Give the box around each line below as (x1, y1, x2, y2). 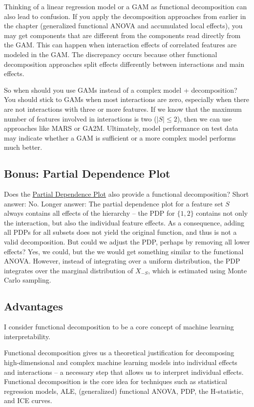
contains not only (196, 208, 248, 218)
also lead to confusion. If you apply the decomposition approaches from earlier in (4, 11, 246, 21)
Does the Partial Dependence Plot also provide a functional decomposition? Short (4, 189, 249, 199)
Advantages (4, 299, 63, 314)
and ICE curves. (4, 395, 52, 406)
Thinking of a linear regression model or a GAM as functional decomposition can (4, 1, 247, 11)
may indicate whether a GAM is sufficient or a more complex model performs (4, 132, 236, 142)
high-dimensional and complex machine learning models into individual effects (4, 357, 237, 367)
